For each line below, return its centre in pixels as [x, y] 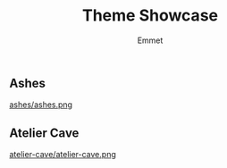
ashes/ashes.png [41, 105]
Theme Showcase [150, 16]
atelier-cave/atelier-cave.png [63, 155]
